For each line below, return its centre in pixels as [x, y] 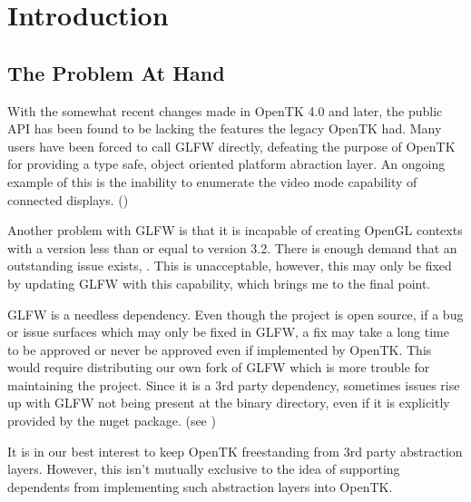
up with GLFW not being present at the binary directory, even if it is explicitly [229, 403]
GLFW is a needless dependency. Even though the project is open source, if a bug [235, 314]
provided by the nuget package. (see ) [112, 421]
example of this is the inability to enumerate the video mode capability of [212, 181]
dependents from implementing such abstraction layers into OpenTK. [200, 486]
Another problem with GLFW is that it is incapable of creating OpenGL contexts [235, 230]
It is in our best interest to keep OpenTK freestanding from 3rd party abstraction [235, 451]
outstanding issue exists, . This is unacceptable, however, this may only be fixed [230, 266]
